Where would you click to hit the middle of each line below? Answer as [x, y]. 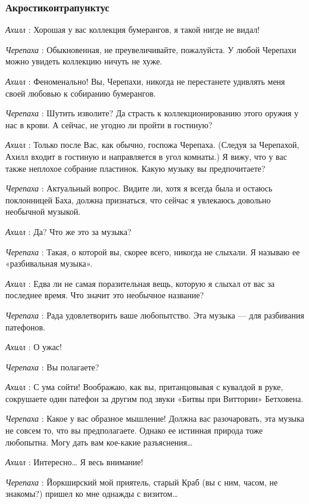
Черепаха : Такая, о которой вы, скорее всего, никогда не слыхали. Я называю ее [153, 251]
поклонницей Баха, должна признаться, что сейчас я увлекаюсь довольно [138, 200]
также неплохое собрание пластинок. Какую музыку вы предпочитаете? [135, 168]
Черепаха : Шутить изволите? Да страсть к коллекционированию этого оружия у [152, 113]
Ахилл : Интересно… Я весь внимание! [74, 462]
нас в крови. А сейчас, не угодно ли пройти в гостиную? [109, 124]
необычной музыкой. [43, 211]
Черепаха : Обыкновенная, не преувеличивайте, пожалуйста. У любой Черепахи [151, 49]
